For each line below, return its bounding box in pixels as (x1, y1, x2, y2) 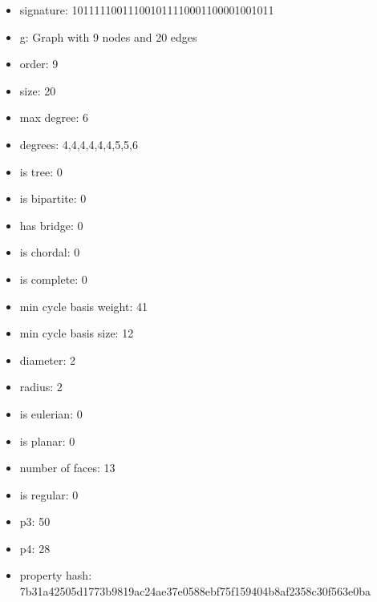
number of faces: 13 (19, 459, 116, 476)
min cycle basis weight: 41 (19, 297, 148, 314)
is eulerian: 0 (19, 405, 83, 422)
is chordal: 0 (19, 244, 80, 261)
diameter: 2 (19, 351, 76, 368)
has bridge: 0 (19, 216, 83, 233)
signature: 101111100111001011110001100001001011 (19, 2, 274, 18)
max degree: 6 (19, 109, 88, 126)
